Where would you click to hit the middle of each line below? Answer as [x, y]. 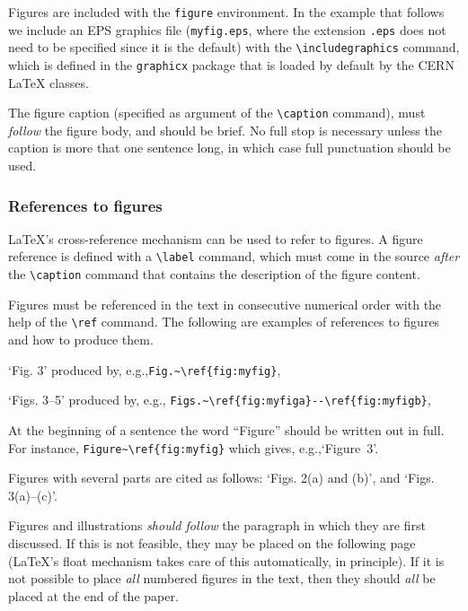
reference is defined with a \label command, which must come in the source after [234, 256]
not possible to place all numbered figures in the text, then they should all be [222, 578]
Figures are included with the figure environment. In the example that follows [226, 12]
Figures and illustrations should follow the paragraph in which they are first [217, 525]
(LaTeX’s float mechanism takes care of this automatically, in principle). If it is [226, 560]
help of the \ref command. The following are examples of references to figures [224, 322]
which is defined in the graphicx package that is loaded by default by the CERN [231, 64]
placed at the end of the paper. [93, 595]
